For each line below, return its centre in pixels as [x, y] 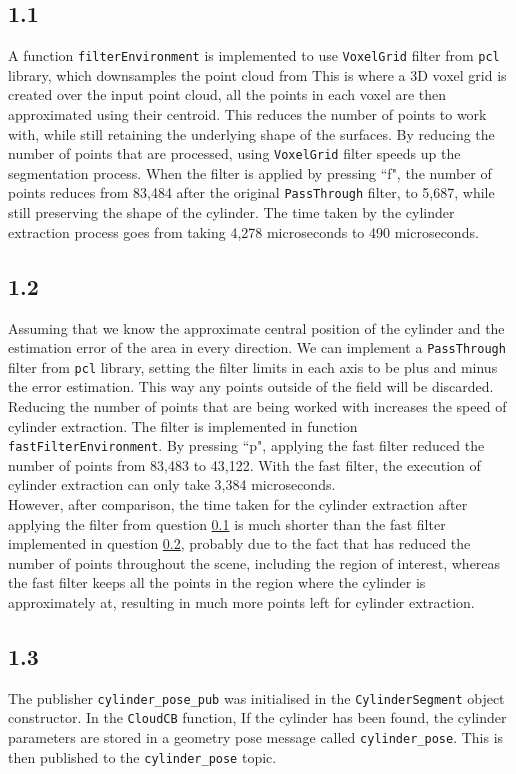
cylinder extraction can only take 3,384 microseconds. [172, 484]
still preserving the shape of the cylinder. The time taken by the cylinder [231, 212]
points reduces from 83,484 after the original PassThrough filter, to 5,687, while [251, 192]
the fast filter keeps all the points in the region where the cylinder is [217, 582]
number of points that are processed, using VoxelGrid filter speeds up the [234, 153]
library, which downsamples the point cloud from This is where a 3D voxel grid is [257, 74]
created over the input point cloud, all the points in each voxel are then [227, 94]
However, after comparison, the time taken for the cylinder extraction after [238, 504]
